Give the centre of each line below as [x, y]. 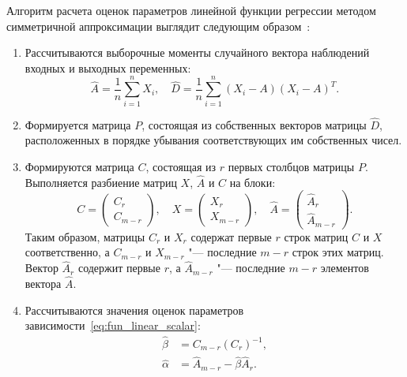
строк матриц [316, 236]
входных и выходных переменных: [108, 67]
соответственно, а [67, 252]
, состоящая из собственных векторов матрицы [254, 124]
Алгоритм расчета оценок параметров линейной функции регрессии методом [191, 10]
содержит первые [119, 268]
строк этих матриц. [338, 252]
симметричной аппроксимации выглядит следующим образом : [158, 26]
